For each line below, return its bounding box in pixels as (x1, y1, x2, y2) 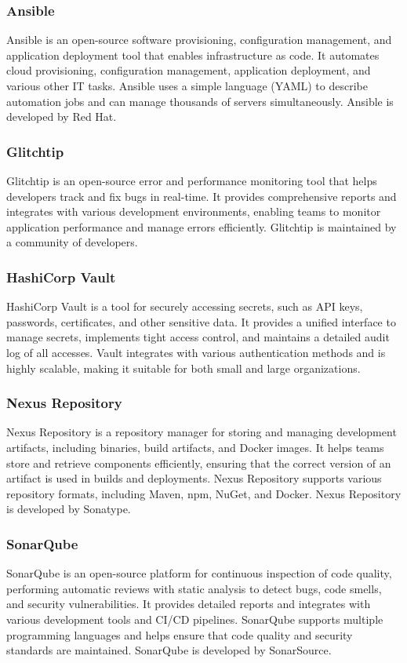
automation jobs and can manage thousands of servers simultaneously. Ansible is (6, 93, 394, 109)
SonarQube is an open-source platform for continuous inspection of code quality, (6, 565, 392, 581)
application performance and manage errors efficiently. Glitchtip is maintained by (6, 218, 397, 235)
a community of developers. (6, 234, 138, 250)
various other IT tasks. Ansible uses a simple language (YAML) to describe (6, 78, 368, 93)
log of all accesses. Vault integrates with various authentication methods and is (6, 344, 386, 360)
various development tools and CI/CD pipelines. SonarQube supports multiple (6, 610, 383, 627)
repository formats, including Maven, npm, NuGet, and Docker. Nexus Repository (6, 485, 402, 501)
